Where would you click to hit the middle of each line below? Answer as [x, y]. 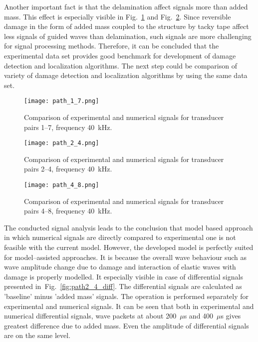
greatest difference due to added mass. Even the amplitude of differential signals [127, 325]
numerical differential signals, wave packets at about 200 [90, 316]
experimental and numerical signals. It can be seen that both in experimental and [129, 306]
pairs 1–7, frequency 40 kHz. [68, 127]
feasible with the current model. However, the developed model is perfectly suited [129, 247]
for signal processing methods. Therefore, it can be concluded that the [112, 46]
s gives [231, 316]
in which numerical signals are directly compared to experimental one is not [120, 237]
